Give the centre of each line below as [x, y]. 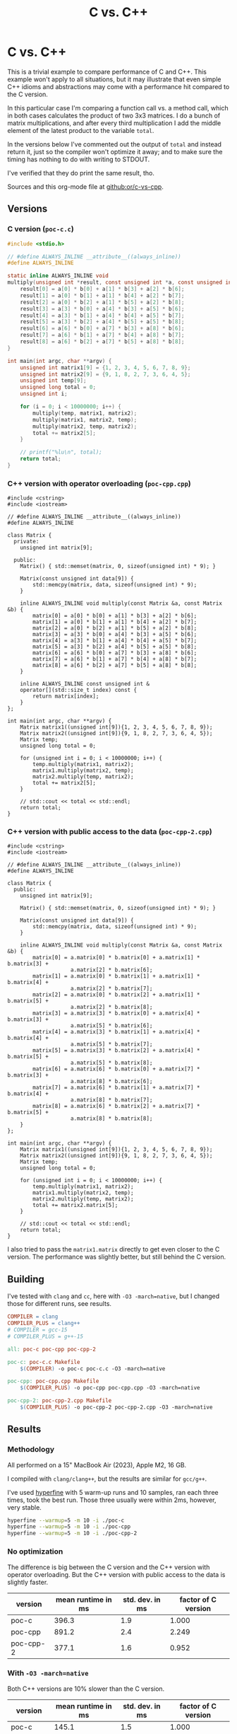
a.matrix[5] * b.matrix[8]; [111, 1063]
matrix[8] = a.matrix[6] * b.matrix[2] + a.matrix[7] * [116, 1106]
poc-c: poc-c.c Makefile [44, 1362]
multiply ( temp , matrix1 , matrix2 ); [85, 413]
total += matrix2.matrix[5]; [75, 1206]
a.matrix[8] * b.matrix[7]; [111, 1100]
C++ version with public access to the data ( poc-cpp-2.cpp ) [110, 832]
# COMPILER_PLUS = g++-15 [45, 1336]
